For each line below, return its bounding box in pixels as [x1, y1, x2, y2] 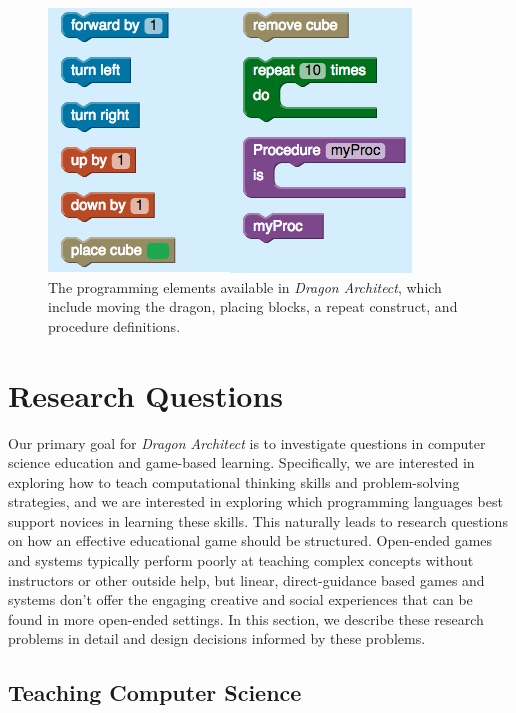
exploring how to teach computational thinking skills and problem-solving [8, 471, 460, 492]
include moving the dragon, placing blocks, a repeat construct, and [48, 296, 458, 317]
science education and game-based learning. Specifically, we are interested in [8, 452, 475, 473]
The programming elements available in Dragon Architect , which [48, 276, 442, 297]
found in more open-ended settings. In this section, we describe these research [8, 608, 484, 629]
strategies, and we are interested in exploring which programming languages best [8, 491, 503, 512]
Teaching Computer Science [8, 677, 302, 708]
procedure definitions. [48, 315, 181, 336]
